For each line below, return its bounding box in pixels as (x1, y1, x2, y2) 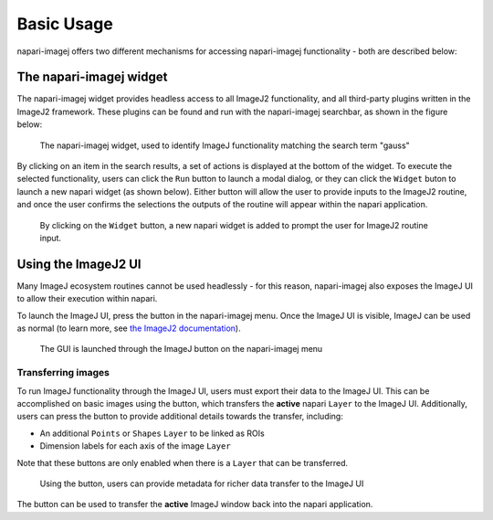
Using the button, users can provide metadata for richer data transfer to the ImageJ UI (39, 478, 364, 489)
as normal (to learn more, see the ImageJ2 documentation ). (16, 323, 241, 334)
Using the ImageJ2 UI (16, 256, 142, 271)
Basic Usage (16, 14, 113, 34)
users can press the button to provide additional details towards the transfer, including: (16, 411, 344, 422)
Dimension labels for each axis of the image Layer (39, 440, 232, 451)
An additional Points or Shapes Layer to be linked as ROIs (39, 428, 265, 439)
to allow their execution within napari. (16, 293, 158, 304)
